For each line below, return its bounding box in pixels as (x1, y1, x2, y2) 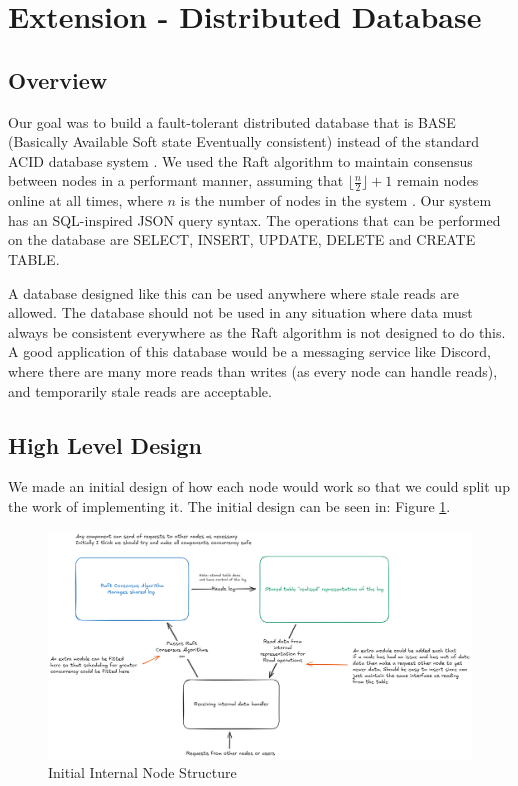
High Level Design (8, 429, 202, 460)
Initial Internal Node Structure (48, 762, 237, 783)
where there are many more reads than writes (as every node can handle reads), (8, 360, 498, 381)
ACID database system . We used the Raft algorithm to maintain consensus (8, 150, 473, 171)
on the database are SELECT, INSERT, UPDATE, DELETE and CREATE (8, 229, 476, 250)
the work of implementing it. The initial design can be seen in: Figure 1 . (8, 495, 451, 516)
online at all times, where (8, 190, 163, 211)
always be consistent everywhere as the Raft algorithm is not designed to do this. (8, 321, 506, 342)
